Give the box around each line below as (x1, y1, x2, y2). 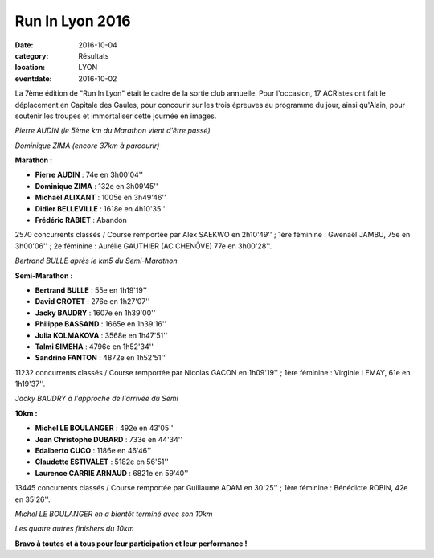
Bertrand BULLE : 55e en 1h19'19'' (35, 285, 148, 295)
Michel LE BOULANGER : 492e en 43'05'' (35, 423, 174, 433)
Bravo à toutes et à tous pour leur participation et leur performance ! (14, 539, 248, 548)
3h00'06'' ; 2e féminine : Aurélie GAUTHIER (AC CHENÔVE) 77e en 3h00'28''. (14, 241, 272, 251)
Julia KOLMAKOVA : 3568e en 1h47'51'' (35, 330, 168, 340)
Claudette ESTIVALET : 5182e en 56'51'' (35, 457, 169, 466)
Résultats (78, 51, 109, 60)
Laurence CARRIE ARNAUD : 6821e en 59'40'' (35, 468, 189, 478)
